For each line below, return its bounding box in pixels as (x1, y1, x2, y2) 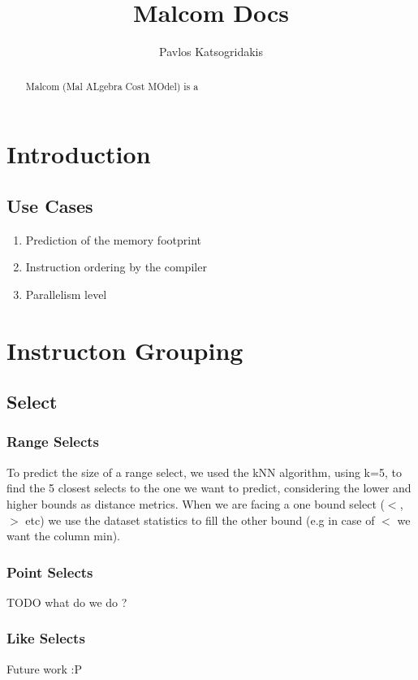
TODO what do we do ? (6, 593, 127, 610)
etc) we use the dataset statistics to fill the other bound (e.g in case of (25, 511, 375, 528)
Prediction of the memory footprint (25, 231, 201, 248)
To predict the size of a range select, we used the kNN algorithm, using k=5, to (6, 463, 402, 480)
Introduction (6, 137, 151, 171)
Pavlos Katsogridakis (158, 43, 264, 60)
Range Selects (6, 431, 100, 452)
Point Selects (6, 561, 93, 582)
